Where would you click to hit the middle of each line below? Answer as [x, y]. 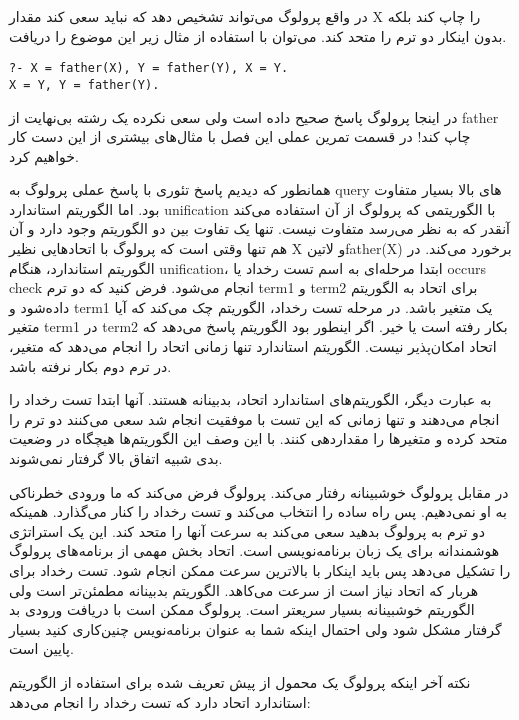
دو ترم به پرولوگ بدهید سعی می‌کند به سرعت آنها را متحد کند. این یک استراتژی [247, 530]
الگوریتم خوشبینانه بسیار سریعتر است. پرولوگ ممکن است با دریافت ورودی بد [242, 609]
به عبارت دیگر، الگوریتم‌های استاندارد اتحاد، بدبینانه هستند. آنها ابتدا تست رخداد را [250, 399]
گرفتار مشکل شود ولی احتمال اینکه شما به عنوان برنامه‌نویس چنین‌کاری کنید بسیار [255, 628]
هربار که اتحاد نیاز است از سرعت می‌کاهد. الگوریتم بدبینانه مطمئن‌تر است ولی [244, 589]
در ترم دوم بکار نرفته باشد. [90, 365]
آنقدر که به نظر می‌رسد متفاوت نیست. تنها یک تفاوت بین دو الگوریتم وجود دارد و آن [259, 228]
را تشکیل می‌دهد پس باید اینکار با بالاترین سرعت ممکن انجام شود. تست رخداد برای [260, 569]
